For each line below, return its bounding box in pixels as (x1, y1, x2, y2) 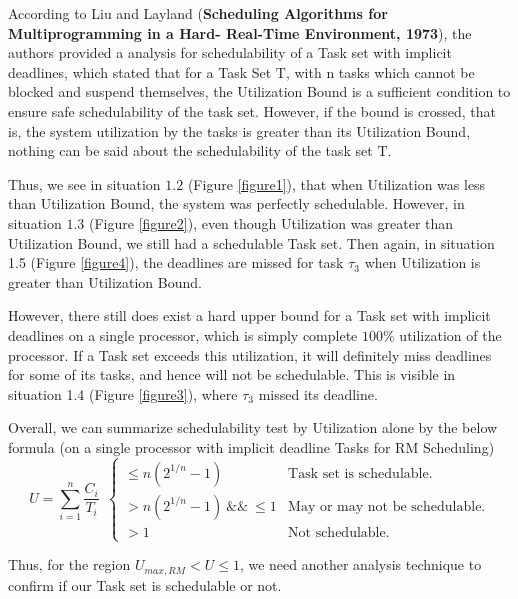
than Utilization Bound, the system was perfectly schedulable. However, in (8, 193, 465, 214)
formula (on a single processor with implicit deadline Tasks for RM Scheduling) (8, 436, 495, 457)
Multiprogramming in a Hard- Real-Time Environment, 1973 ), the (8, 22, 472, 43)
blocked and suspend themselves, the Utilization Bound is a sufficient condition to (8, 81, 511, 102)
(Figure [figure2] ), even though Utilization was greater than (88, 212, 454, 233)
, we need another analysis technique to (239, 554, 482, 575)
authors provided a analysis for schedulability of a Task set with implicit (8, 42, 452, 63)
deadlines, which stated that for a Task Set (8, 61, 272, 82)
